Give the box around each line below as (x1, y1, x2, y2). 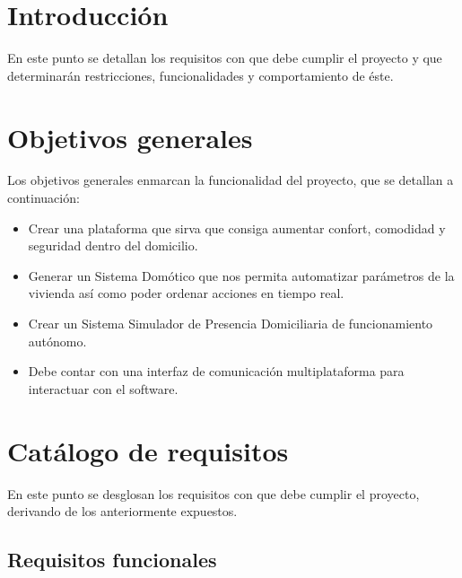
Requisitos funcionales (7, 546, 217, 574)
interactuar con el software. (28, 379, 179, 398)
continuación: (7, 188, 80, 207)
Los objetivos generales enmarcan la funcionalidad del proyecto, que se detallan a (7, 171, 454, 189)
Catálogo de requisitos (7, 432, 289, 469)
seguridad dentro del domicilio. (28, 236, 198, 255)
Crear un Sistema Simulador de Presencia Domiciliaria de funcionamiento (28, 314, 433, 332)
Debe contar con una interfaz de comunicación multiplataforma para (28, 362, 405, 381)
